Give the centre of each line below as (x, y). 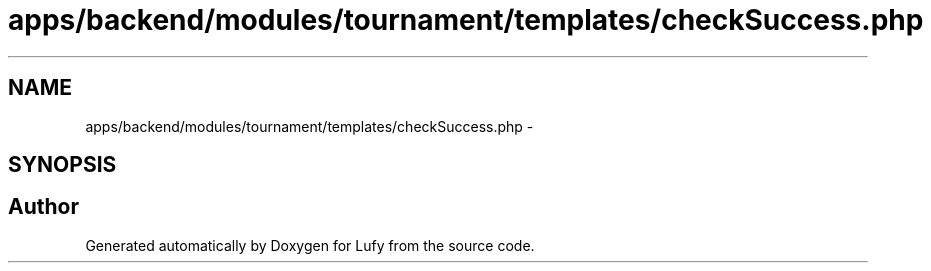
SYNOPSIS (62, 165)
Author (43, 207)
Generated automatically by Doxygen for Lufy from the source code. (310, 245)
